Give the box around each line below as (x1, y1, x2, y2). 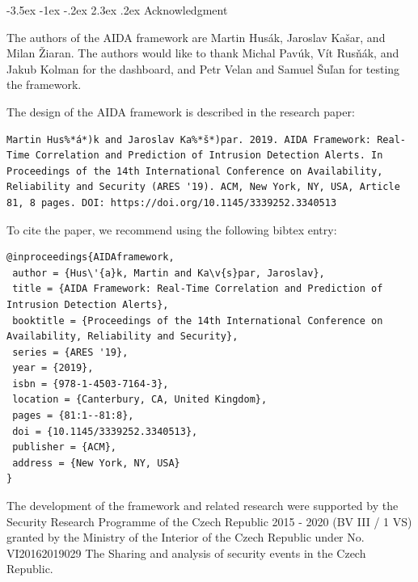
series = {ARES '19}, (12, 346, 129, 358)
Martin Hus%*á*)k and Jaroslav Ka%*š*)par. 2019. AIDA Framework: (6, 133, 372, 145)
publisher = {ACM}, (12, 441, 117, 453)
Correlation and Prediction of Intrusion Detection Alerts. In (35, 150, 383, 162)
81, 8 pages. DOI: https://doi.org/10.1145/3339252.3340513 (6, 196, 337, 209)
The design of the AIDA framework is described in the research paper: (6, 103, 355, 120)
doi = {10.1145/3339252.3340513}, (12, 425, 198, 437)
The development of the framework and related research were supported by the (6, 497, 399, 514)
